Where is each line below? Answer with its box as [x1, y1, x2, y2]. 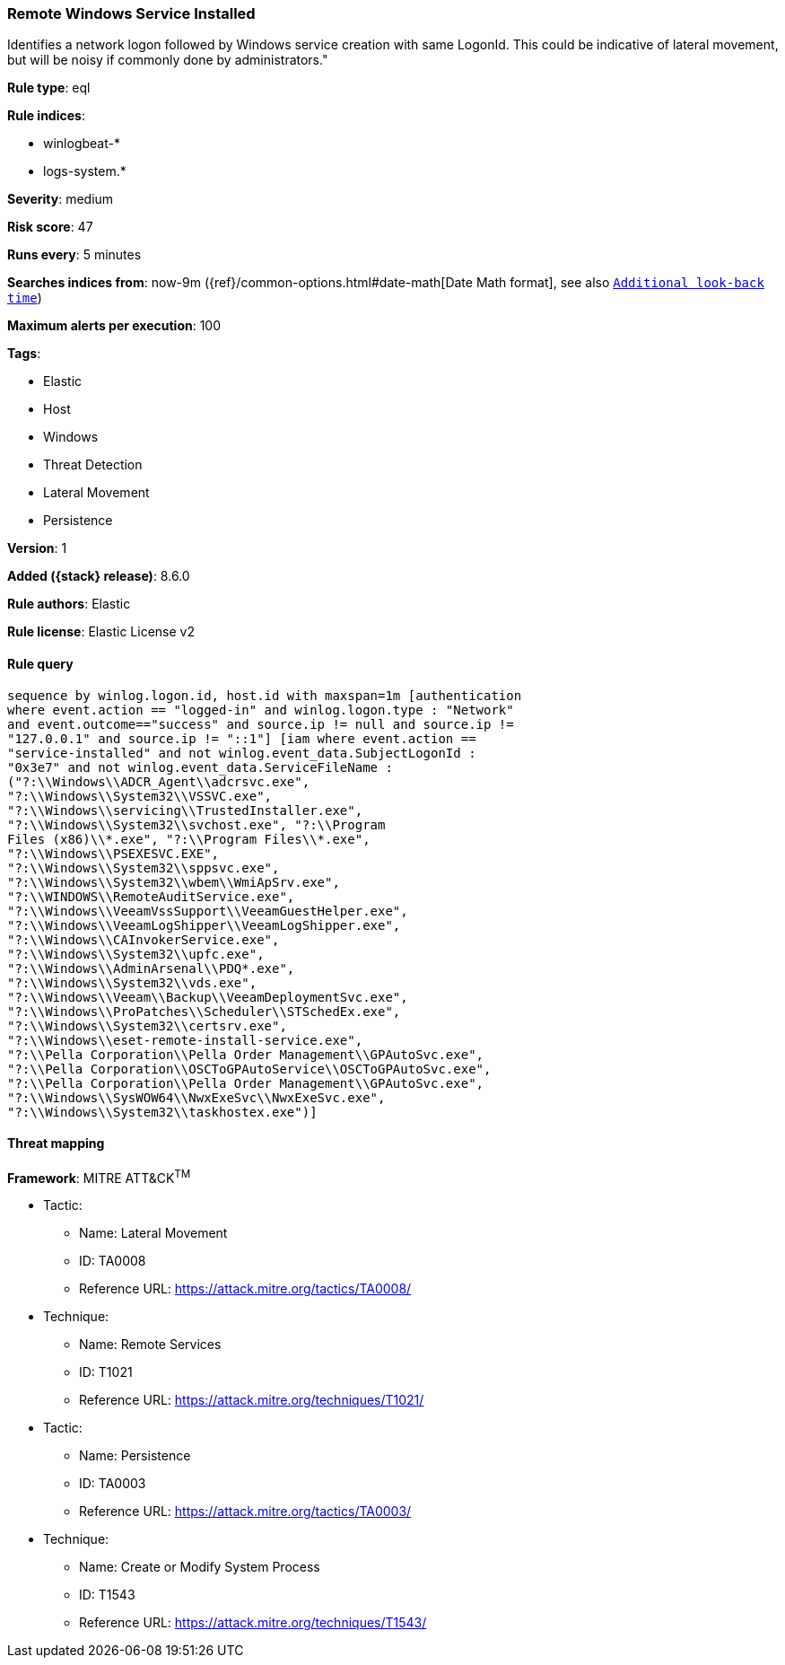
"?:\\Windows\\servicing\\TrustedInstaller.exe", [7, 802, 363, 818]
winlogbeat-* [43, 136, 120, 152]
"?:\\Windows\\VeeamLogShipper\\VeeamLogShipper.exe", [7, 917, 401, 933]
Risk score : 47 [7, 219, 93, 235]
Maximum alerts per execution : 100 [7, 318, 222, 334]
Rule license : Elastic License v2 [7, 624, 195, 640]
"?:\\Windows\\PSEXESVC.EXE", [7, 846, 220, 861]
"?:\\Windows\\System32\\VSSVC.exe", [7, 788, 273, 803]
